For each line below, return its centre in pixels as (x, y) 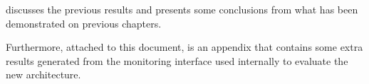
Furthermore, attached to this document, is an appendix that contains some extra (184, 47)
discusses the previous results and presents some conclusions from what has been (182, 9)
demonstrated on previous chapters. (84, 23)
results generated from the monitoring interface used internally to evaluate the (177, 60)
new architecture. (43, 74)
